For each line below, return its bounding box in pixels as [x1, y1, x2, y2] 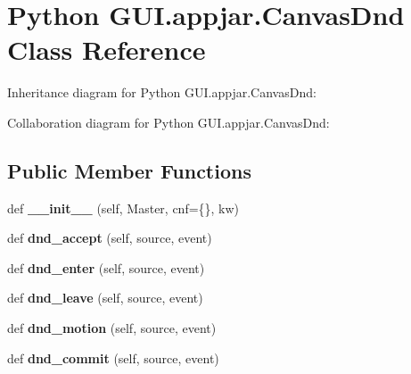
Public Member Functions [7, 156, 251, 184]
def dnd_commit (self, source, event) [7, 348, 219, 367]
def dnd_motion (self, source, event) [7, 319, 217, 337]
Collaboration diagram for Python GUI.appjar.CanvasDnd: [7, 112, 330, 131]
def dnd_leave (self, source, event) [7, 288, 203, 307]
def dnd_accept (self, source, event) [7, 229, 212, 247]
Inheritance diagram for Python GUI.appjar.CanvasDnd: [7, 83, 316, 102]
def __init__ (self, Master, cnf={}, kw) [7, 198, 240, 217]
